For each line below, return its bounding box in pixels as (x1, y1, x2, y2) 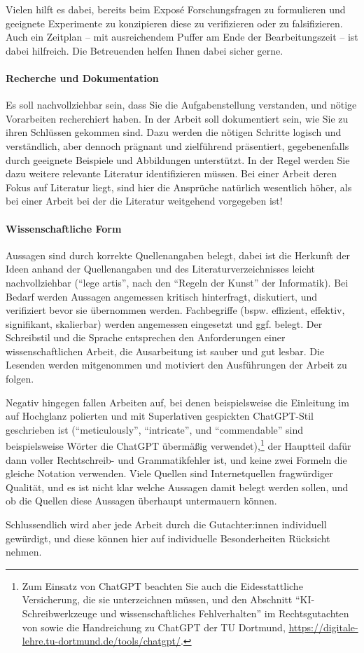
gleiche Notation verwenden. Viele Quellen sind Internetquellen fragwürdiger (6, 466, 333, 481)
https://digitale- (288, 619, 358, 634)
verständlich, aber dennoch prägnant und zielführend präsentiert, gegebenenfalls (6, 138, 349, 153)
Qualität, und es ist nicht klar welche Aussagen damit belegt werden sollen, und (6, 479, 349, 494)
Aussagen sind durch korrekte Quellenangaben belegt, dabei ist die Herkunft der (6, 247, 351, 262)
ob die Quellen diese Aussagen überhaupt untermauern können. (6, 493, 277, 508)
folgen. (6, 371, 34, 386)
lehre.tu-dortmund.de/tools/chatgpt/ (22, 633, 181, 648)
